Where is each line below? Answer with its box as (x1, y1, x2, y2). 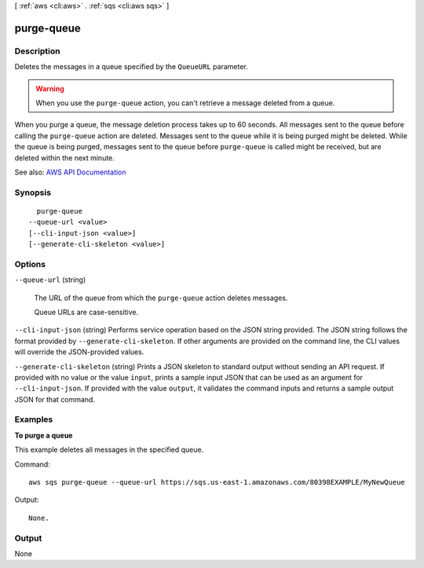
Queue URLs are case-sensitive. (34, 307, 139, 317)
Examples (14, 414, 53, 425)
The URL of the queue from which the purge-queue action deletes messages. (34, 293, 288, 302)
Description (14, 46, 60, 57)
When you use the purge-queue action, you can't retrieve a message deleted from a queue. (35, 98, 335, 108)
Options (14, 258, 46, 269)
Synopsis (14, 187, 51, 198)
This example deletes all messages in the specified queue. (14, 445, 204, 455)
